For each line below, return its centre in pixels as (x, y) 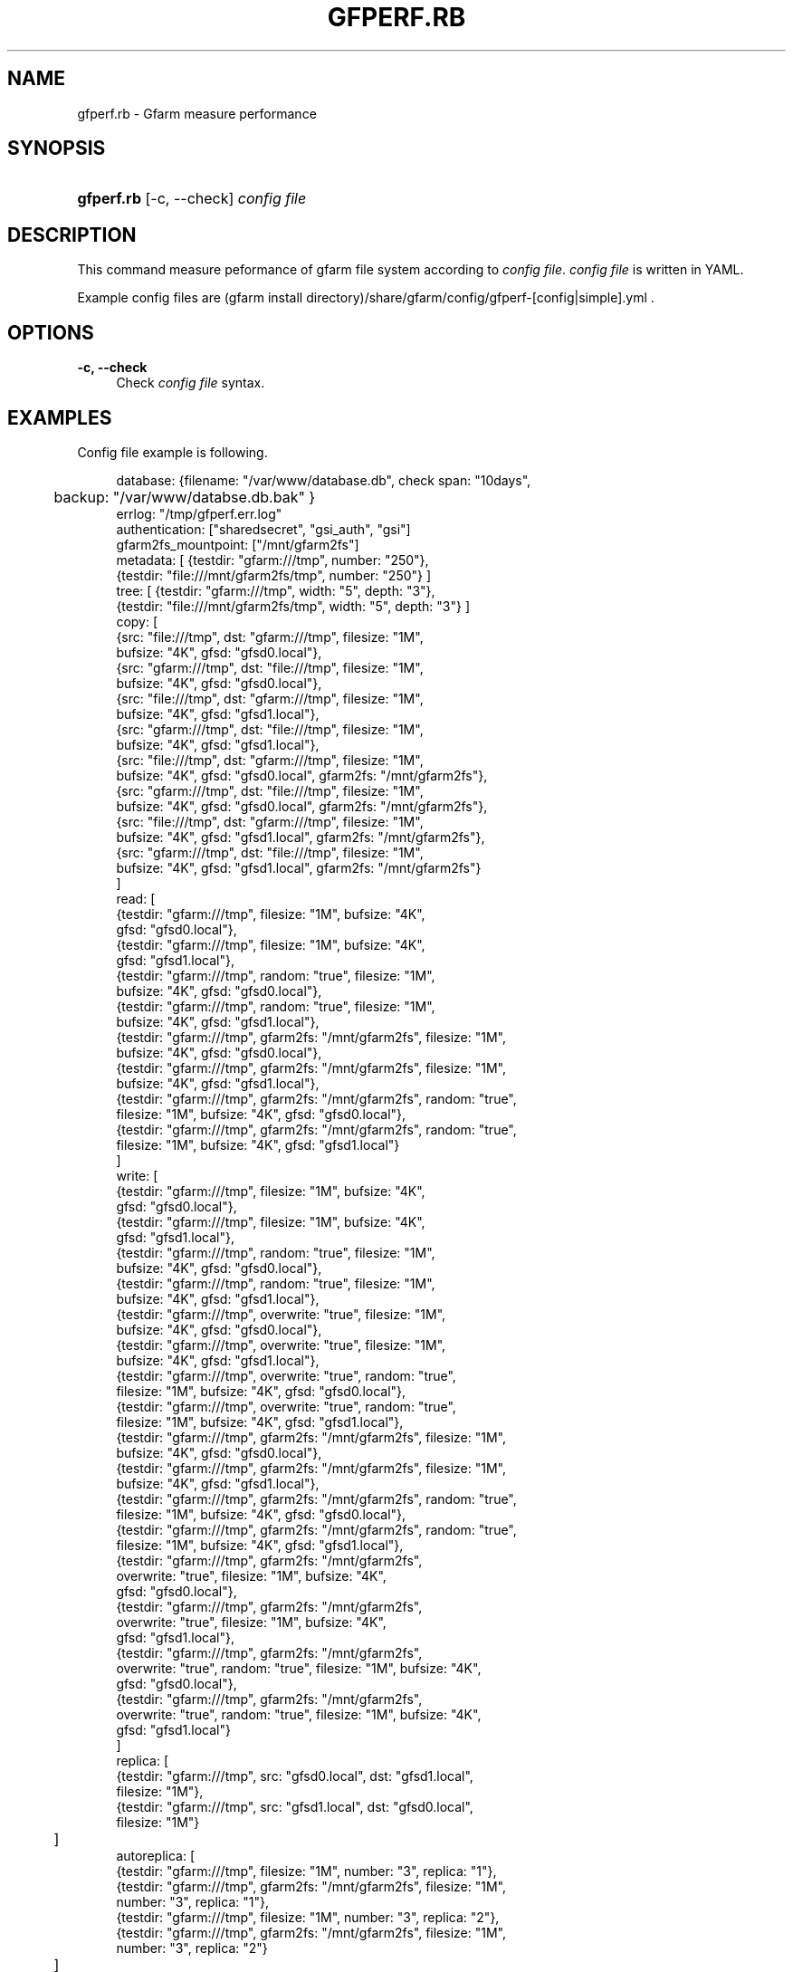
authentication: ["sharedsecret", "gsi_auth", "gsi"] (263, 529)
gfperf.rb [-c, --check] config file (192, 199)
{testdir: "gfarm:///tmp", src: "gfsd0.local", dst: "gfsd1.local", (295, 1776)
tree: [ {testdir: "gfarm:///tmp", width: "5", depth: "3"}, (276, 590)
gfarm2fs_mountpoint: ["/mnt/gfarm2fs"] (238, 544)
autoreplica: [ (155, 1855)
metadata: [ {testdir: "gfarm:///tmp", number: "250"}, (272, 560)
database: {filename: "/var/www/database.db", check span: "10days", (324, 480)
